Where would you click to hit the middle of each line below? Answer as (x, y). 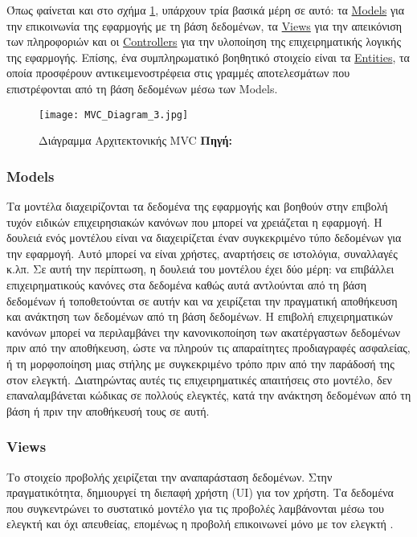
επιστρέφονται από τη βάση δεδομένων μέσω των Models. (142, 88)
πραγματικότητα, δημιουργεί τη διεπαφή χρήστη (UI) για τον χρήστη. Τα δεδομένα (200, 492)
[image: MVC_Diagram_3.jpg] (114, 115)
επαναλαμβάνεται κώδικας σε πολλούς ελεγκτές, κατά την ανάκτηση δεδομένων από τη (209, 395)
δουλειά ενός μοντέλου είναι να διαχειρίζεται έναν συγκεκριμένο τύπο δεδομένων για (204, 238)
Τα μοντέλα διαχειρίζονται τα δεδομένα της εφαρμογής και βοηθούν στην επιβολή (197, 206)
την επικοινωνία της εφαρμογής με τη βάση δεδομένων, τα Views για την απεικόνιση (204, 25)
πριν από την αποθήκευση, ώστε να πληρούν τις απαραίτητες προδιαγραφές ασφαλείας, (208, 348)
